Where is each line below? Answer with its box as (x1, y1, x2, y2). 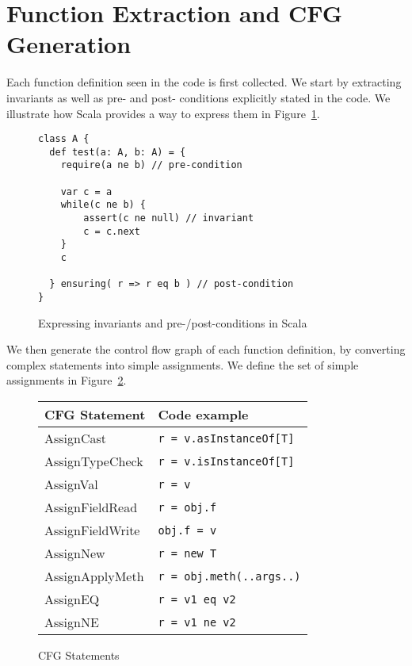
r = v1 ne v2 (158, 615, 236, 629)
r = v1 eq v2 (158, 592, 236, 606)
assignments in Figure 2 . (6, 372, 127, 388)
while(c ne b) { (60, 199, 147, 211)
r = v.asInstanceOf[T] (158, 431, 295, 445)
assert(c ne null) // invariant (83, 212, 254, 224)
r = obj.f (158, 500, 217, 514)
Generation (6, 28, 132, 60)
